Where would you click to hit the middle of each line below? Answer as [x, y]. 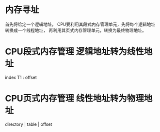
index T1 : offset [21, 77]
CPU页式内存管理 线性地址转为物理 [74, 98]
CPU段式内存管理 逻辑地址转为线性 [74, 52]
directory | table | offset [29, 124]
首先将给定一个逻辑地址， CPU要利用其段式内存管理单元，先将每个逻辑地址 [80, 24]
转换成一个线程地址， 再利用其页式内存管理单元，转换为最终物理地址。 [76, 30]
